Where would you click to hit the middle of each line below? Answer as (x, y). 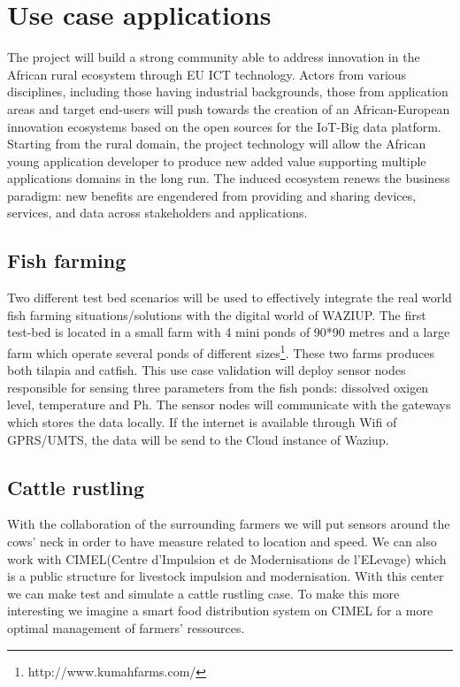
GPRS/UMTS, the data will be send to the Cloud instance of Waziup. (198, 439)
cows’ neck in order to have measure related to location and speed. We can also (222, 542)
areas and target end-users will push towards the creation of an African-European (229, 108)
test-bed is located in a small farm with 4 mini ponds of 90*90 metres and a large (229, 332)
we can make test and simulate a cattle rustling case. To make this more (203, 593)
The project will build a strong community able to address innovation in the (214, 57)
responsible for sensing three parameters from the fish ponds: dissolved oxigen (218, 387)
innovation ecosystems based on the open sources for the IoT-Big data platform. (224, 126)
